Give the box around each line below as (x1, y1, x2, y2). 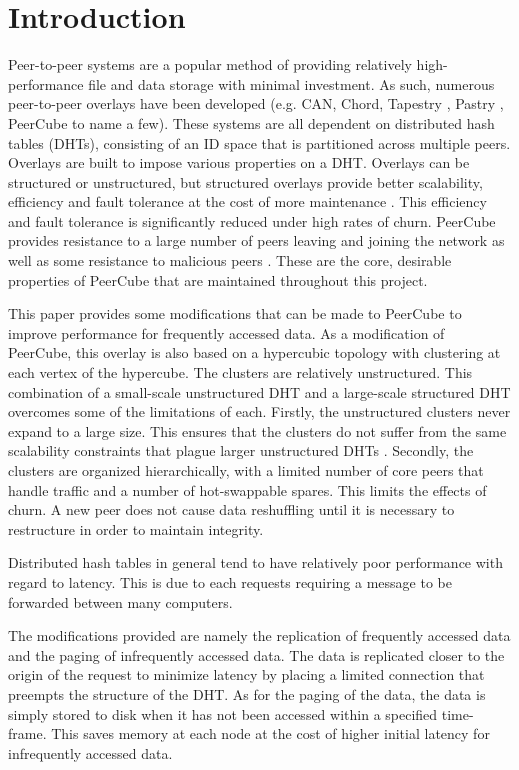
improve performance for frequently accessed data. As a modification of (8, 322, 445, 343)
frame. (8, 723, 47, 744)
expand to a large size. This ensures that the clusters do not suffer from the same (8, 420, 507, 441)
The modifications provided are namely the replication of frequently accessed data (8, 625, 511, 646)
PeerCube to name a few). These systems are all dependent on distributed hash (8, 112, 495, 133)
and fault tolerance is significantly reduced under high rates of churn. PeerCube (8, 210, 496, 231)
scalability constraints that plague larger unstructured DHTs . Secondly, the (8, 440, 474, 461)
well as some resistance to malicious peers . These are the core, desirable (8, 250, 452, 271)
